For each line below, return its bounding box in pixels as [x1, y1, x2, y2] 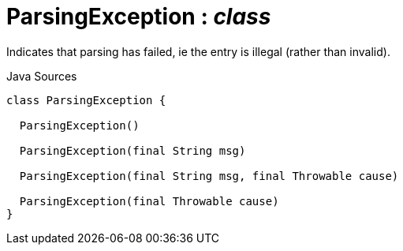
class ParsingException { [6, 93, 166, 107]
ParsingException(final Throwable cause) [19, 194, 279, 208]
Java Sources [6, 69, 77, 83]
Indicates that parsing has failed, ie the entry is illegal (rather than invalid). [6, 44, 390, 58]
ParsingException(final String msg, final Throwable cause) [19, 169, 399, 182]
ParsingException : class [6, 3, 271, 30]
